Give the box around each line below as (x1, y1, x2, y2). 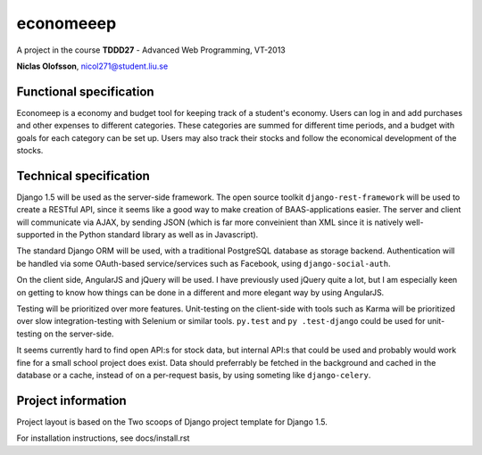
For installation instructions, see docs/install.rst (16, 433, 190, 443)
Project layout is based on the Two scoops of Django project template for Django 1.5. (16, 416, 328, 427)
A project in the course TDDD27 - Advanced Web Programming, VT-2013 (16, 45, 286, 55)
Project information (16, 393, 127, 408)
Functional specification (16, 84, 155, 99)
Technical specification (16, 168, 151, 183)
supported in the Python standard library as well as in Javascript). (16, 229, 259, 240)
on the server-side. (43, 328, 114, 339)
